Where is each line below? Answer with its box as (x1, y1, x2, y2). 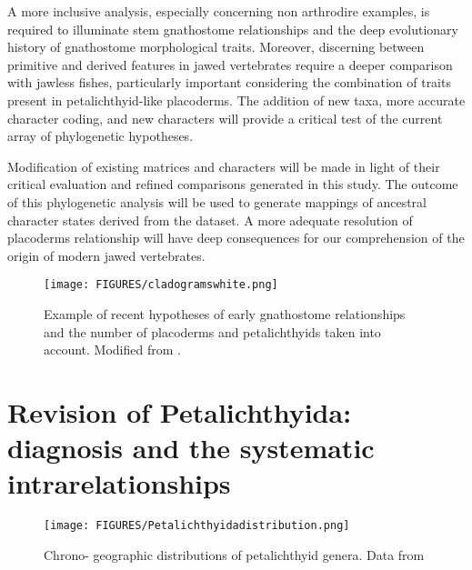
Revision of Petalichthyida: (7, 393, 352, 430)
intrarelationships (7, 465, 231, 502)
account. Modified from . (44, 340, 181, 359)
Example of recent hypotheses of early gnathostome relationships (44, 304, 406, 323)
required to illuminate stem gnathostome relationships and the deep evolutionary (7, 19, 458, 38)
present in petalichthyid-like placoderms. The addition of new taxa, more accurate (7, 90, 466, 109)
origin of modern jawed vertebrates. (7, 245, 206, 265)
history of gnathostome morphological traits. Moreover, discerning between (7, 37, 425, 56)
